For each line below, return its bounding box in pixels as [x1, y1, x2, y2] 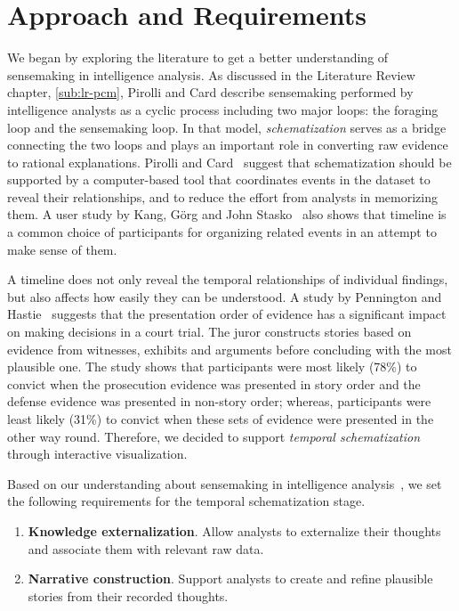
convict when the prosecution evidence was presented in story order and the [7, 374, 421, 393]
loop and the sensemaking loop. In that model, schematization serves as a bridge [7, 118, 447, 136]
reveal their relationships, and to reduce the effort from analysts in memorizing [7, 187, 438, 206]
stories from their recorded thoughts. [28, 586, 229, 605]
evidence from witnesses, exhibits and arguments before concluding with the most [7, 339, 452, 358]
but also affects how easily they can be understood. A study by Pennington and [7, 287, 442, 305]
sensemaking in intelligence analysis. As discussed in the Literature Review [7, 65, 415, 84]
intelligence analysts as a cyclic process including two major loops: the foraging [7, 100, 439, 118]
